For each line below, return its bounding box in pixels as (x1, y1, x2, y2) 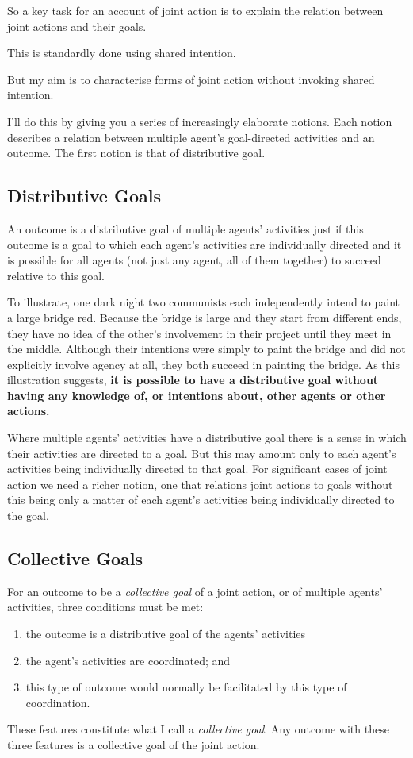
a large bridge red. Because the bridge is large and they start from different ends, (7, 309, 402, 325)
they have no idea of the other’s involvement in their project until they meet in (7, 325, 392, 341)
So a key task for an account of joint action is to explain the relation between (7, 2, 384, 18)
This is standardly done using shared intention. (7, 44, 236, 61)
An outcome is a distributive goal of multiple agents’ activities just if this (7, 220, 364, 237)
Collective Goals (7, 546, 143, 571)
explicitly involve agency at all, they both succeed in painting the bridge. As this (7, 356, 400, 372)
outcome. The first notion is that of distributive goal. (7, 144, 266, 161)
